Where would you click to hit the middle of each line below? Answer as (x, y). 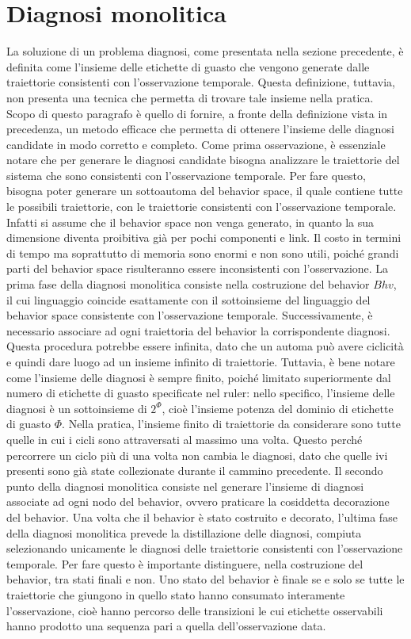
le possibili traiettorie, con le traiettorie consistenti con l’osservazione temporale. (202, 207)
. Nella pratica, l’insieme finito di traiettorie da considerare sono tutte (231, 424)
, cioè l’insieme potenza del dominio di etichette (278, 408)
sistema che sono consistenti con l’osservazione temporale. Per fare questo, (186, 175)
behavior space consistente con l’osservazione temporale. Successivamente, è (190, 315)
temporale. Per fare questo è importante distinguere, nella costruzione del (185, 563)
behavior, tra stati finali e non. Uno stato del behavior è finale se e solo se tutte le (205, 579)
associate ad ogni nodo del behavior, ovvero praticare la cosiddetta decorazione (198, 501)
